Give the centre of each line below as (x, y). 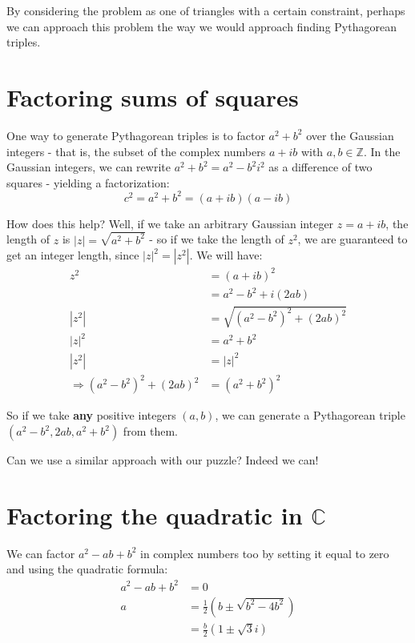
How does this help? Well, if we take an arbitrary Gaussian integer (170, 223)
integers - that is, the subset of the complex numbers (136, 151)
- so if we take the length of (217, 239)
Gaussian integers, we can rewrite (89, 167)
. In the (382, 151)
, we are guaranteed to (353, 239)
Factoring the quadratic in (155, 514)
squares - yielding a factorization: (88, 182)
